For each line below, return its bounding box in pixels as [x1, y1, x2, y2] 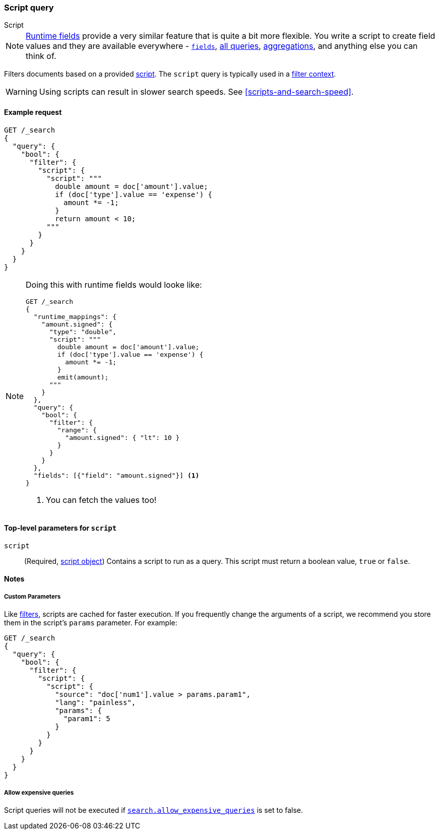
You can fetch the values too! [46, 494, 157, 505]
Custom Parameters [4, 593, 61, 600]
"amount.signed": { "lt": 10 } [65, 433, 180, 441]
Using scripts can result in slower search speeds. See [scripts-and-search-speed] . [39, 87, 354, 97]
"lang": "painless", [55, 698, 136, 707]
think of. [26, 51, 56, 61]
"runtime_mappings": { [33, 312, 117, 320]
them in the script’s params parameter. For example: [4, 618, 177, 627]
